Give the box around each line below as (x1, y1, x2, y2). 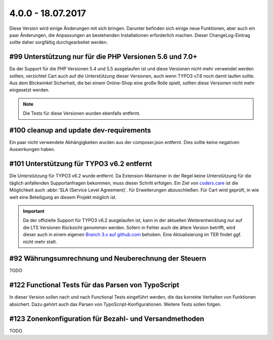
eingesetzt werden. (9, 87, 50, 93)
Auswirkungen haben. (9, 147, 56, 153)
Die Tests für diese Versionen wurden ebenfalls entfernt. (23, 110, 141, 116)
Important (23, 208, 45, 214)
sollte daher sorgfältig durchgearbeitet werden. (9, 39, 108, 45)
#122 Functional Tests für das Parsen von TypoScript (9, 281, 179, 289)
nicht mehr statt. (23, 238, 58, 245)
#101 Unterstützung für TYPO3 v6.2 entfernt (9, 160, 152, 168)
